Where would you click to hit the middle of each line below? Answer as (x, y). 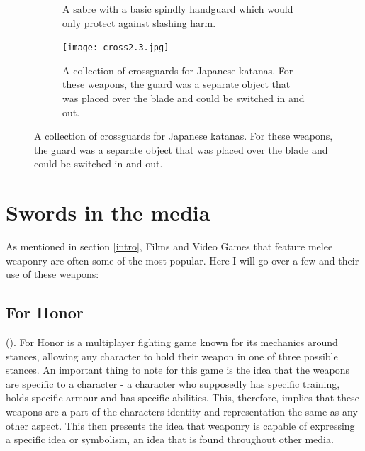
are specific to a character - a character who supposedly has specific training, (173, 383)
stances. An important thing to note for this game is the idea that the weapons (178, 370)
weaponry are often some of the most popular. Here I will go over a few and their (182, 260)
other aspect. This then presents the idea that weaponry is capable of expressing (180, 425)
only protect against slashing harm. (139, 22)
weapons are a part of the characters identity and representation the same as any (182, 412)
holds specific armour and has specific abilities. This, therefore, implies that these (182, 397)
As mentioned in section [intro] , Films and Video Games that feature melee (169, 246)
